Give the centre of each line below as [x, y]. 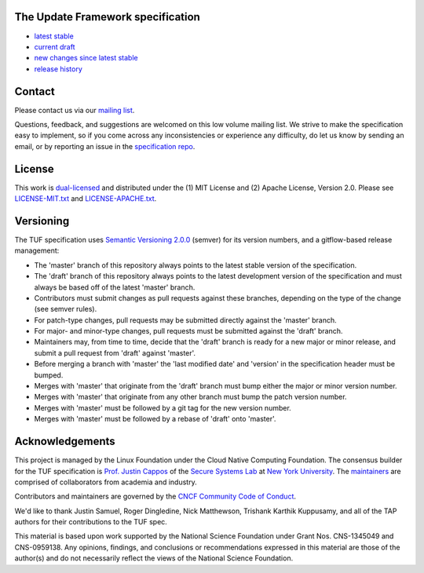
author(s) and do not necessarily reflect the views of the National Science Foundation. [154, 558]
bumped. [49, 375]
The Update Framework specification [107, 17]
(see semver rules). [66, 309]
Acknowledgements [65, 442]
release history [58, 69]
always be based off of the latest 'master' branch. [115, 287]
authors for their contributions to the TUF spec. [91, 522]
